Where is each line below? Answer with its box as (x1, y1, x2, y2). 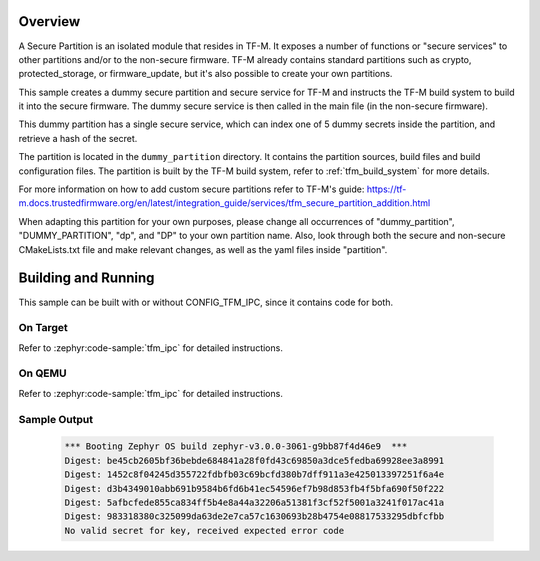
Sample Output (18, 412, 94, 426)
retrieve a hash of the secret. (18, 132, 138, 144)
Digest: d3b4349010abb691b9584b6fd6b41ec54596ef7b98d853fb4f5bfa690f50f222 (64, 483, 445, 494)
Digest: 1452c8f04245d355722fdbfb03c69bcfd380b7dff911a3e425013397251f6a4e (64, 469, 445, 480)
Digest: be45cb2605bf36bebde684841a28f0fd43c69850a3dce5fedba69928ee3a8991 (64, 455, 445, 466)
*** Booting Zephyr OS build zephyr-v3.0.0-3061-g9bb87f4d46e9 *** (64, 441, 408, 452)
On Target (18, 321, 69, 335)
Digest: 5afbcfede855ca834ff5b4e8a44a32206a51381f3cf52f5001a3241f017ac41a (64, 496, 445, 508)
